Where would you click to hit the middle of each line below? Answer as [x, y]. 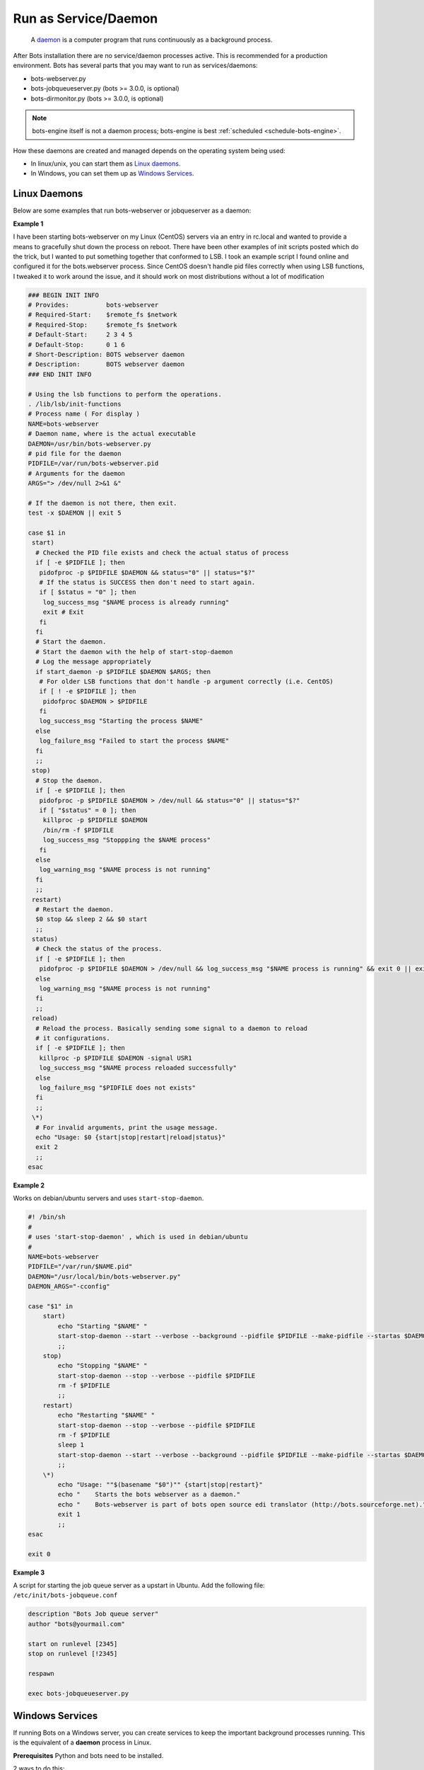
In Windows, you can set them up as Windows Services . [112, 173]
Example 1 [28, 224]
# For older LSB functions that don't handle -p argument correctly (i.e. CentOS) [186, 681]
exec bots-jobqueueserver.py [78, 1693]
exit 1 [69, 1514]
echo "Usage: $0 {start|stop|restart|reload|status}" [131, 1137]
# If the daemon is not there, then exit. [102, 503]
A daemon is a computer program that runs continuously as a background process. [152, 40]
